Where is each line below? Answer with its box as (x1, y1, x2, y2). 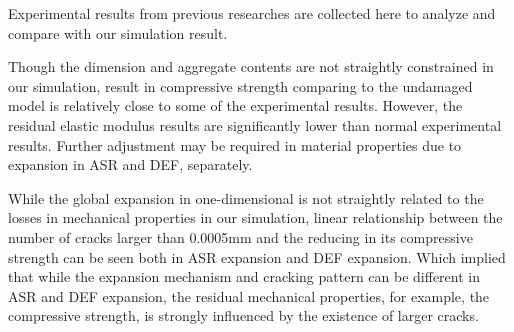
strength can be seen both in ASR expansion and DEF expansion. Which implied (8, 246, 506, 267)
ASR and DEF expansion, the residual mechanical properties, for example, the (8, 285, 490, 306)
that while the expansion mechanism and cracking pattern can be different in (8, 266, 480, 287)
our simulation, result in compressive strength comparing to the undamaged (8, 75, 473, 96)
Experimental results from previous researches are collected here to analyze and (8, 3, 496, 23)
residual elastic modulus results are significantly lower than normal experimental (8, 114, 502, 135)
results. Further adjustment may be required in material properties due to (8, 134, 462, 155)
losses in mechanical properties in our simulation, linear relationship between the (8, 207, 503, 228)
